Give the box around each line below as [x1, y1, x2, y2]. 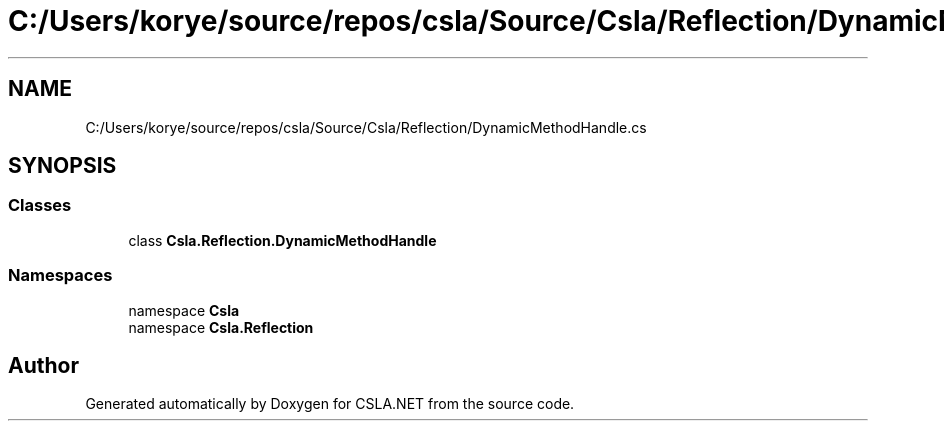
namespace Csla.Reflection [128, 318, 314, 336]
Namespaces [8, 265, 113, 286]
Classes [8, 195, 72, 216]
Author [8, 352, 79, 378]
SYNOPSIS [8, 153, 117, 179]
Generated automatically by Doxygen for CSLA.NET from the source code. [85, 395, 575, 413]
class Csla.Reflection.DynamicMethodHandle [128, 231, 437, 249]
